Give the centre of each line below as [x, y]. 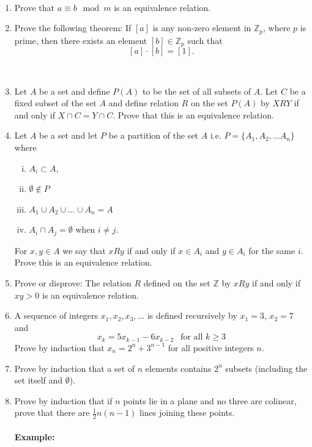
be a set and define [75, 91]
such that [205, 40]
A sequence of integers [56, 315]
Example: [35, 436]
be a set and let [69, 135]
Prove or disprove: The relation [73, 283]
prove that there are [52, 412]
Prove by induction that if [63, 400]
